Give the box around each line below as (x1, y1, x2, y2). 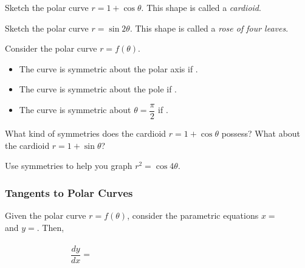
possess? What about (221, 127, 301, 140)
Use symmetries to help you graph (5, 159, 132, 172)
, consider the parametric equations (127, 209, 259, 222)
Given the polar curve (5, 209, 86, 222)
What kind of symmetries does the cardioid (5, 127, 166, 140)
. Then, (36, 221, 64, 233)
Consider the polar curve (5, 42, 97, 55)
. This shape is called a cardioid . (141, 1, 261, 13)
